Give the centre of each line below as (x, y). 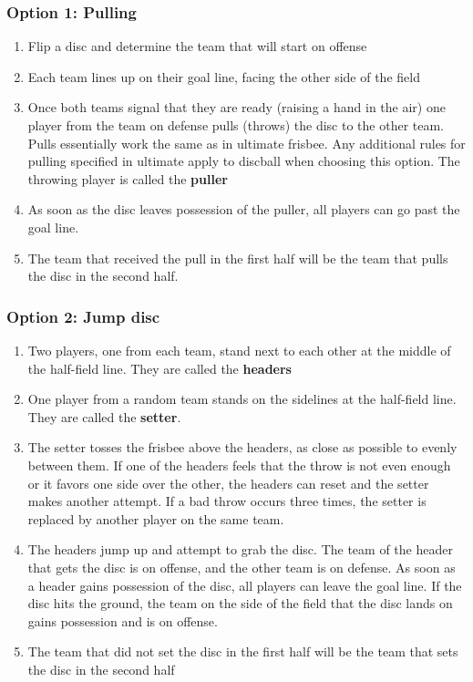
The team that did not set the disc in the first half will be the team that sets (243, 651)
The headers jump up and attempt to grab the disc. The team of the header (240, 549)
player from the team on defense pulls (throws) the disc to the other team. (236, 125)
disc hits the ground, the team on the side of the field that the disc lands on (240, 603)
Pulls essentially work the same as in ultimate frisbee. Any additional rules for (247, 143)
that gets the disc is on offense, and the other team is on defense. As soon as (242, 567)
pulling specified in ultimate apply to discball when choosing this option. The (244, 161)
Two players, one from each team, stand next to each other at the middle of (239, 350)
